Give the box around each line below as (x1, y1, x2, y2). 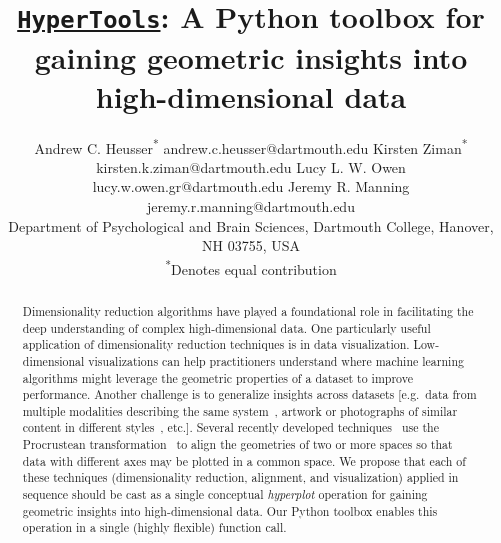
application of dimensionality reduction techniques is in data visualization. (22, 336, 410, 353)
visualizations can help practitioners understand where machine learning (88, 352, 464, 369)
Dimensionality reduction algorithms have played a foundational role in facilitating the (22, 302, 474, 319)
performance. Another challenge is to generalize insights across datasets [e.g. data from (22, 386, 477, 403)
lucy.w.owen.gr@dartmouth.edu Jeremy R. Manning (92, 176, 410, 197)
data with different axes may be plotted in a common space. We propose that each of (22, 452, 466, 469)
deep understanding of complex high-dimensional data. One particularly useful (22, 319, 431, 336)
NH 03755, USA (202, 235, 300, 256)
